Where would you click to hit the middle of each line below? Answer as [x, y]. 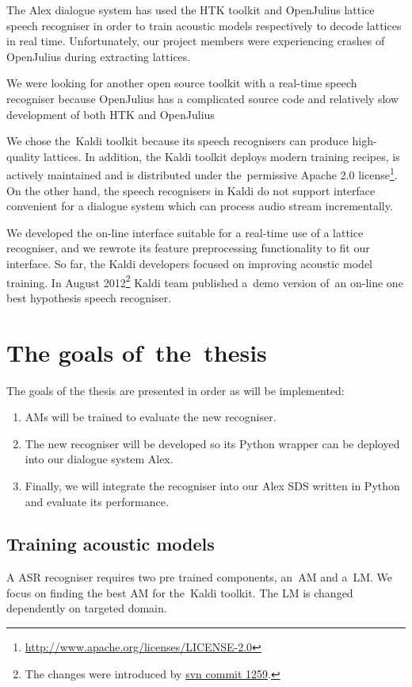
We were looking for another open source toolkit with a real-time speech [182, 83]
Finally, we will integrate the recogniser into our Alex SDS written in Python [212, 485]
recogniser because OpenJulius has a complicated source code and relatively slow [203, 98]
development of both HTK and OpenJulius [111, 114]
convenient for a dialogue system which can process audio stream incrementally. [200, 206]
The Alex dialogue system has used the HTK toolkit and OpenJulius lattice [191, 10]
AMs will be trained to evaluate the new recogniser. [151, 417]
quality [23, 156]
